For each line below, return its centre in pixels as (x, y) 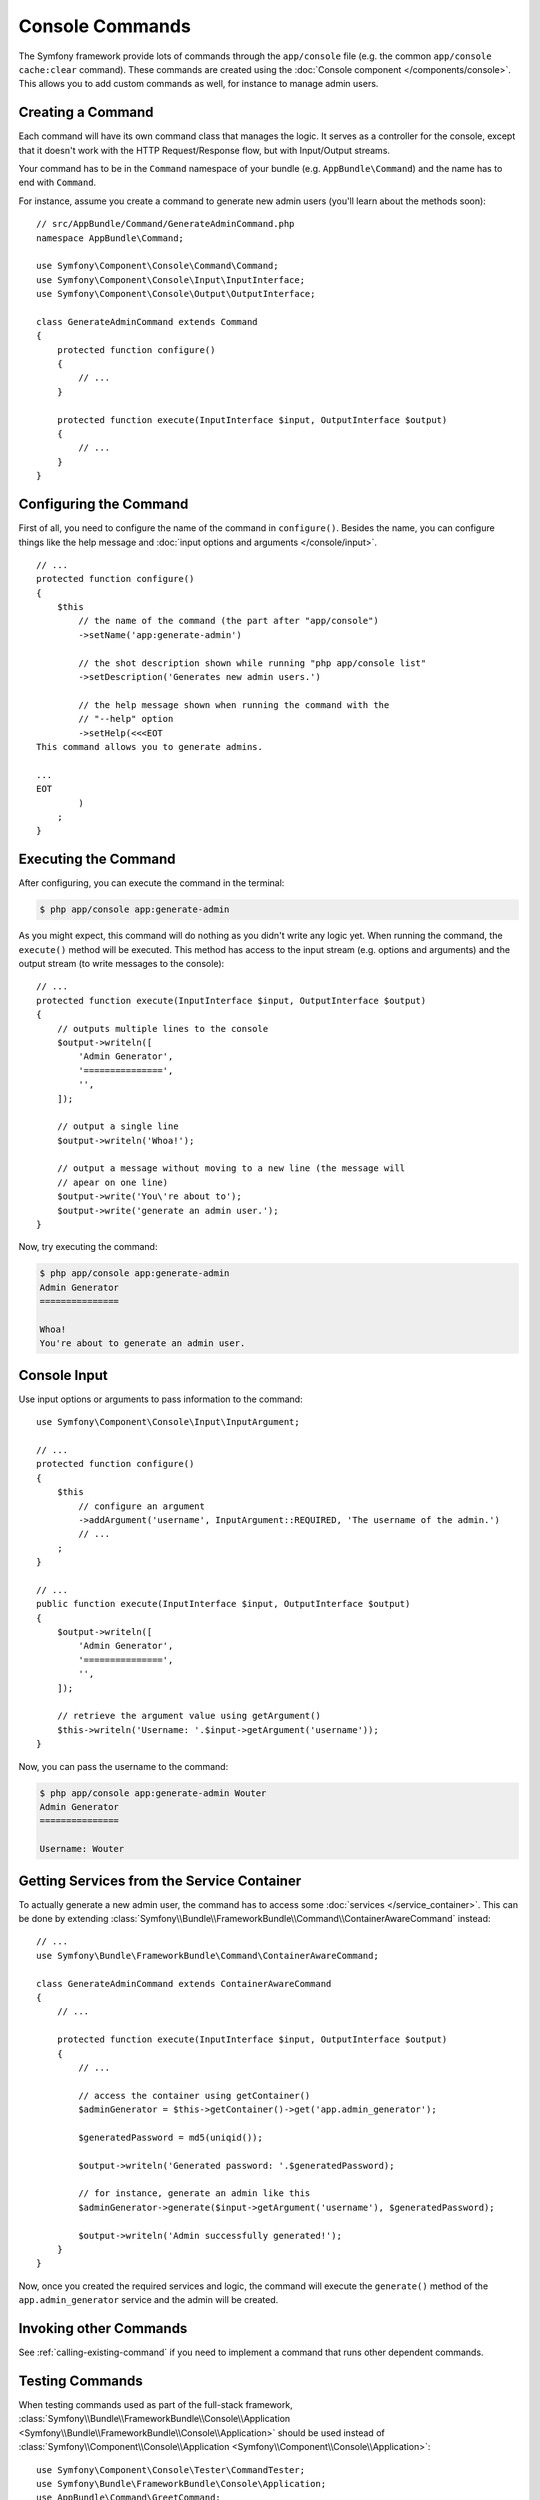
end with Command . (57, 182)
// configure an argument (141, 1506)
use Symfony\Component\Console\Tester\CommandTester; (170, 2469)
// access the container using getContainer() (194, 2095)
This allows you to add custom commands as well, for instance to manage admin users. (198, 84)
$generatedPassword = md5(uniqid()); (171, 2137)
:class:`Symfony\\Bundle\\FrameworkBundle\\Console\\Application (154, 2419)
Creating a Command (86, 112)
